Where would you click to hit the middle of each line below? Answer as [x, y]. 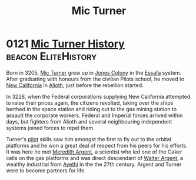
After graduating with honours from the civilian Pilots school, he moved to [95, 79]
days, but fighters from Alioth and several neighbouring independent [89, 121]
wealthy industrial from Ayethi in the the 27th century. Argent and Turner [94, 164]
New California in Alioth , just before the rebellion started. [75, 85]
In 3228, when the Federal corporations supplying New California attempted [98, 96]
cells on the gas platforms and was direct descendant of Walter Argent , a [95, 158]
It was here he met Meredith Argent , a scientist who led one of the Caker [94, 152]
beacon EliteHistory [52, 56]
